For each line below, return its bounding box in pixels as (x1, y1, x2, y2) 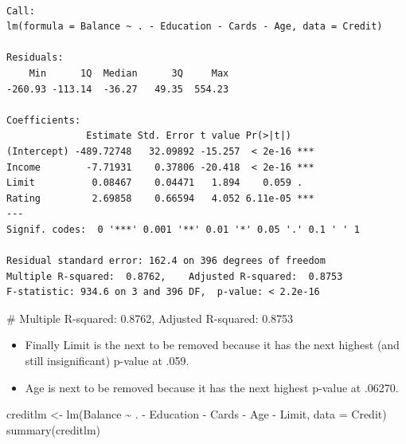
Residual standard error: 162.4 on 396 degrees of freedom (6, 255, 326, 267)
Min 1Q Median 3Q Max (29, 67, 229, 79)
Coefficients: (6, 114, 81, 126)
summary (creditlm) (6, 421, 101, 438)
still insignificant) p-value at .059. (25, 352, 189, 369)
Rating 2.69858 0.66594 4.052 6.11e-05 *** (6, 192, 314, 204)
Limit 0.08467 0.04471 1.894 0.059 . (6, 177, 303, 189)
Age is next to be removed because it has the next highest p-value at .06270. (25, 379, 399, 395)
